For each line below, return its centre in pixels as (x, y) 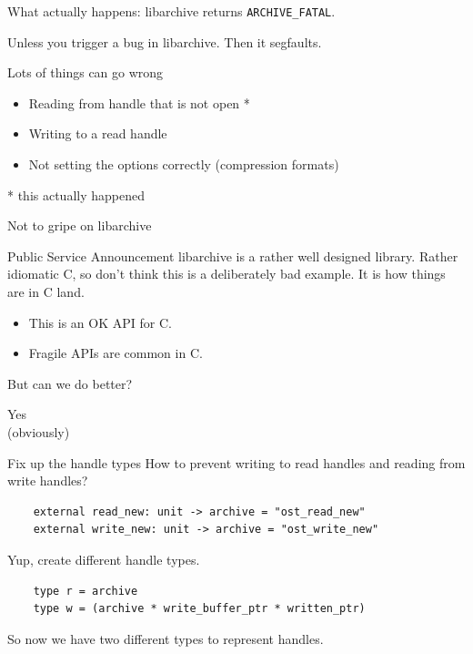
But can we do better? (70, 383)
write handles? (48, 480)
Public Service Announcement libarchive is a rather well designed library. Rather (233, 255)
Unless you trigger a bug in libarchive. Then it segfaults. (165, 41)
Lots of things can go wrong (86, 72)
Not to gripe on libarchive (80, 225)
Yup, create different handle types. (104, 559)
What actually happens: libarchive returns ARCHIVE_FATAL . (171, 11)
